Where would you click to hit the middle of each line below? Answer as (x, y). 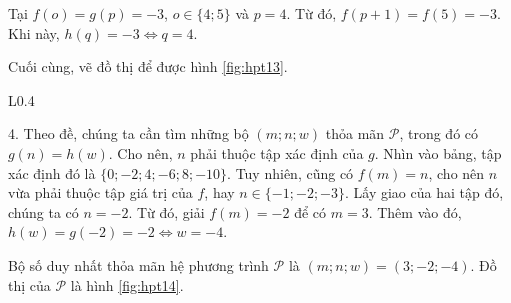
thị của (29, 284)
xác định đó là (52, 172)
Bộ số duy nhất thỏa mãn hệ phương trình (138, 264)
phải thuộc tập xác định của (277, 152)
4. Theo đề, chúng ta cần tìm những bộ (128, 133)
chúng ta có (43, 211)
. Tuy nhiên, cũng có (290, 172)
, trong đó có (439, 133)
